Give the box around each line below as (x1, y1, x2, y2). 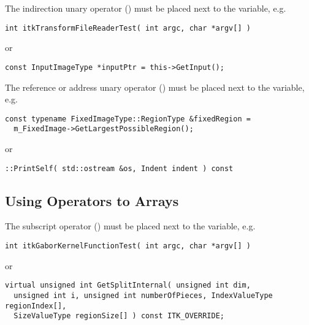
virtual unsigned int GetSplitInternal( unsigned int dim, (5, 281, 251, 290)
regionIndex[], (5, 301, 67, 310)
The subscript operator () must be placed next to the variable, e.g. (5, 220, 256, 232)
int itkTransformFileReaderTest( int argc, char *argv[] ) (5, 23, 251, 32)
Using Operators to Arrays (5, 191, 179, 210)
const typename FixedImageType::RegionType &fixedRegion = (5, 114, 251, 123)
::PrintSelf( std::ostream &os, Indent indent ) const (5, 164, 234, 173)
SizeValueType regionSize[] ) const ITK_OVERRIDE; (13, 312, 224, 321)
